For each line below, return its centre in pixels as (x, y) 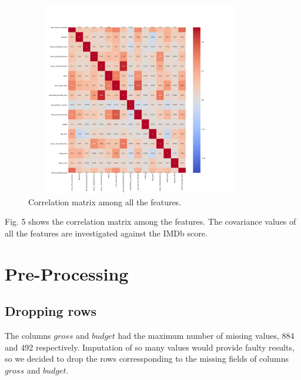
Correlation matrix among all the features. (105, 201)
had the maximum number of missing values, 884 (206, 336)
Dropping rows (51, 311)
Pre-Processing (67, 273)
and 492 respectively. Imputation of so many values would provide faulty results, (150, 347)
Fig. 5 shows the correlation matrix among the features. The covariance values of (150, 221)
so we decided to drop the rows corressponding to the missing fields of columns (147, 359)
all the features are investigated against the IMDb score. (106, 233)
